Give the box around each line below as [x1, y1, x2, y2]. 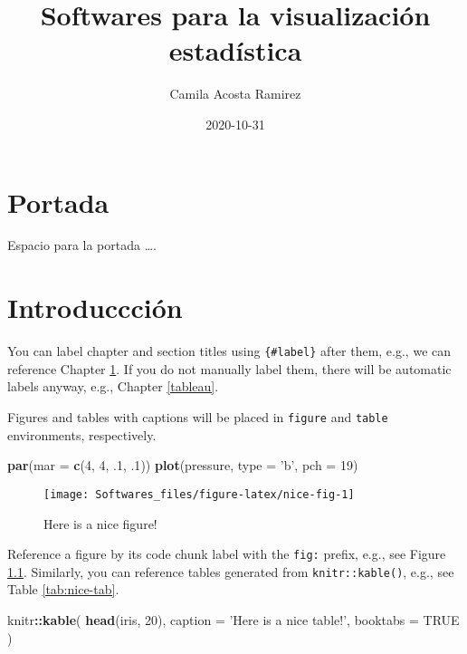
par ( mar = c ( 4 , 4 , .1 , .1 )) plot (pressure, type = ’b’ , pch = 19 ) [7, 456, 358, 475]
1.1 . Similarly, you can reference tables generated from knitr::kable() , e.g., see [7, 562, 454, 581]
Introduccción [7, 289, 183, 326]
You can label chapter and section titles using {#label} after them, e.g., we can [7, 341, 452, 361]
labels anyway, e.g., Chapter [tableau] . [7, 377, 219, 396]
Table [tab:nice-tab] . [7, 580, 119, 599]
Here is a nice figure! [43, 514, 157, 533]
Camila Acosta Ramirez [169, 84, 301, 103]
